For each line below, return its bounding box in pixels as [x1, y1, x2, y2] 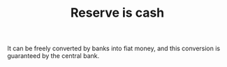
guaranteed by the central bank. [7, 52, 100, 60]
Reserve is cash [70, 5, 165, 21]
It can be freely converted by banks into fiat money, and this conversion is [7, 44, 221, 53]
